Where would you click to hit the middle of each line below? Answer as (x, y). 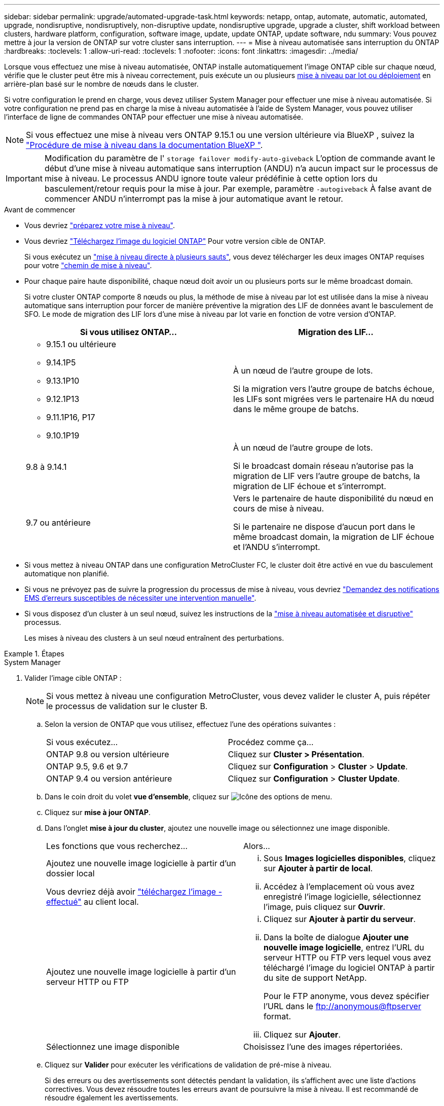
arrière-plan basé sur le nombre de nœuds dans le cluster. (101, 84)
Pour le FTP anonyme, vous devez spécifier (346, 996)
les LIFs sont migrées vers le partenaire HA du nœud (334, 399)
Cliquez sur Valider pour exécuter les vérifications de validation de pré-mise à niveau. (188, 1065)
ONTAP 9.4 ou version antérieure (109, 779)
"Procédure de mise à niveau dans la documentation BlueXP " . (144, 145)
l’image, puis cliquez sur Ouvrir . (325, 907)
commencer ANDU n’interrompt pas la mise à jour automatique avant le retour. (194, 199)
